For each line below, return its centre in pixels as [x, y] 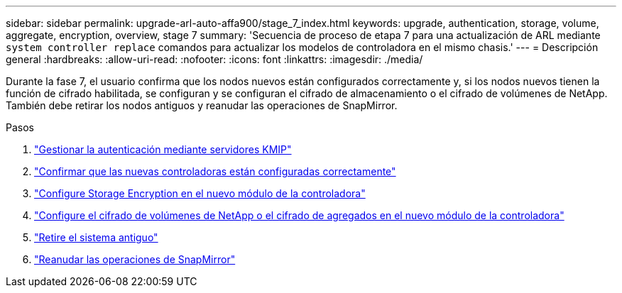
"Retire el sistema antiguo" [96, 237]
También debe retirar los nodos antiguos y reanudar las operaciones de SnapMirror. [202, 105]
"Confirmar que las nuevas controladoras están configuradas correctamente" [215, 171]
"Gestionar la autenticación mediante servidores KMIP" [163, 149]
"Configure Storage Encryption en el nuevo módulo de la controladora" [200, 193]
